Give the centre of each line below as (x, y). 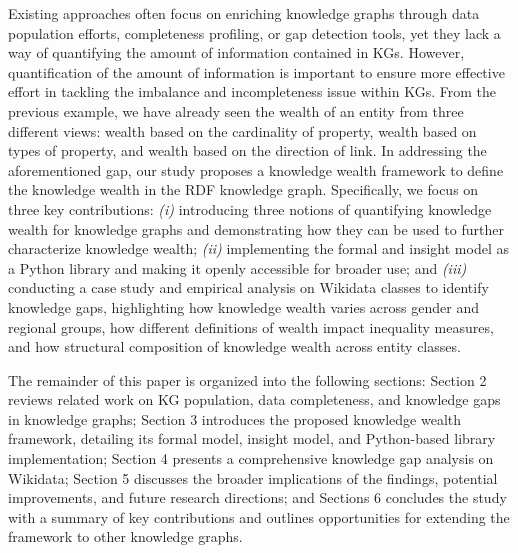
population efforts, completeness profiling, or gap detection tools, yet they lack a (254, 32)
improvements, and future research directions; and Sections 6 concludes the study (257, 497)
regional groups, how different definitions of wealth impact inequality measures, (251, 326)
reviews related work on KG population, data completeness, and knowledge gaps (254, 399)
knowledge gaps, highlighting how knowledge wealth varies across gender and (243, 306)
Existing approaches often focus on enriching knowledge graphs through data (244, 13)
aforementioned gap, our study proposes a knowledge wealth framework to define (256, 169)
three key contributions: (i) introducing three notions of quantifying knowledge (250, 208)
